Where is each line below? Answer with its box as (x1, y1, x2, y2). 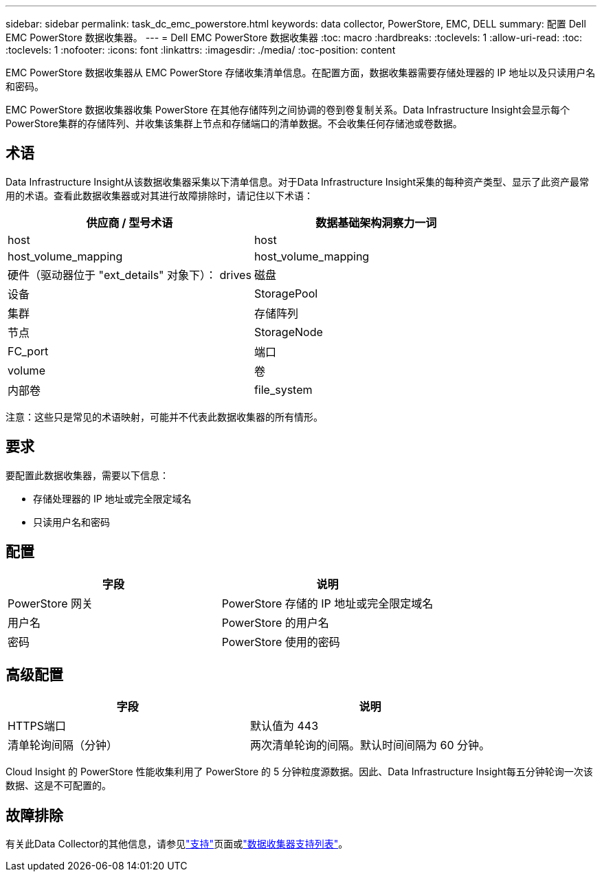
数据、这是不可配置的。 (5, 779, 111, 792)
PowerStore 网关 (8, 596, 93, 610)
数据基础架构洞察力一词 (315, 215, 437, 230)
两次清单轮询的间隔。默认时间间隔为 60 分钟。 (250, 738, 491, 753)
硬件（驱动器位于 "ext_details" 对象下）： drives (8, 267, 252, 282)
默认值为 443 (250, 719, 319, 733)
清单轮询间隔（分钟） (8, 738, 118, 753)
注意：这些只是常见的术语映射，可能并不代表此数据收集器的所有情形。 (5, 410, 323, 423)
